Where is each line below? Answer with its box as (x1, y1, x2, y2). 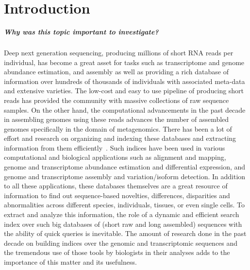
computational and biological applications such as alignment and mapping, (4, 152, 226, 162)
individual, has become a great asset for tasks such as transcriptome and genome (4, 57, 245, 67)
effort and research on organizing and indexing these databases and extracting (4, 133, 236, 143)
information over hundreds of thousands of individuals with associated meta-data (4, 76, 245, 86)
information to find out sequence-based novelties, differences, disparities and (4, 190, 230, 200)
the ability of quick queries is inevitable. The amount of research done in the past (4, 228, 247, 238)
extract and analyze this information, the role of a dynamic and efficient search (4, 209, 239, 219)
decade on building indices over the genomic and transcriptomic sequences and (4, 237, 238, 248)
